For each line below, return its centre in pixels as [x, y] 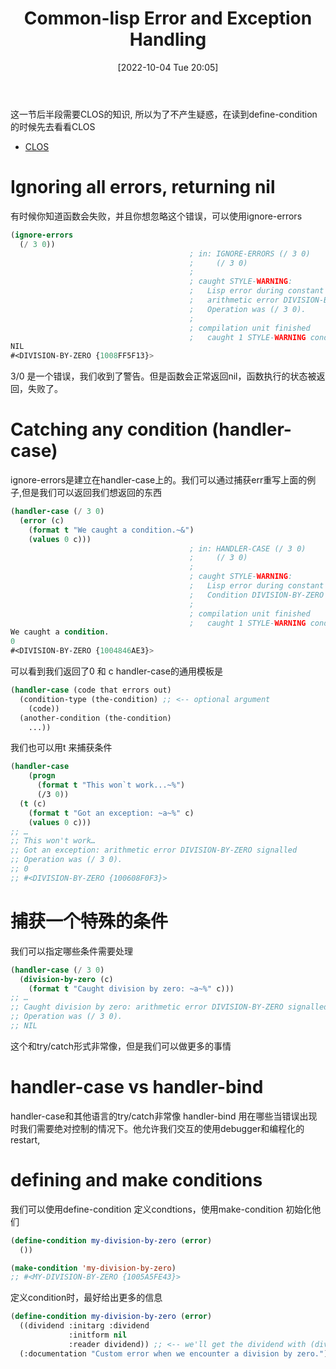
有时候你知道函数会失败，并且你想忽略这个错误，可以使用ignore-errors [156, 216]
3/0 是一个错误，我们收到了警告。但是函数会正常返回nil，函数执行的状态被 [163, 376]
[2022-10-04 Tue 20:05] [168, 67]
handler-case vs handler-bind [137, 1087]
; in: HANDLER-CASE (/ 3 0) [248, 548]
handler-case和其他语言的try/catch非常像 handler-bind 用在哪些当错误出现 [164, 1116]
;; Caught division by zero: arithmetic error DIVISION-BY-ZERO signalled [169, 1007]
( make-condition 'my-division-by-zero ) [93, 1268]
